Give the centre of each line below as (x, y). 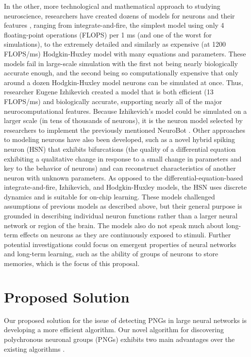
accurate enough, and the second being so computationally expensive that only (121, 73)
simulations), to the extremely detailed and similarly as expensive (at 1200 (115, 44)
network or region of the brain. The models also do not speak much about (114, 225)
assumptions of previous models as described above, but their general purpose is (123, 206)
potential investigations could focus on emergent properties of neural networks (120, 244)
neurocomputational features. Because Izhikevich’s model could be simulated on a (125, 111)
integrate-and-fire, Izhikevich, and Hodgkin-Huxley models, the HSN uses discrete (125, 187)
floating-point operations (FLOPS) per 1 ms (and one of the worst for (108, 34)
